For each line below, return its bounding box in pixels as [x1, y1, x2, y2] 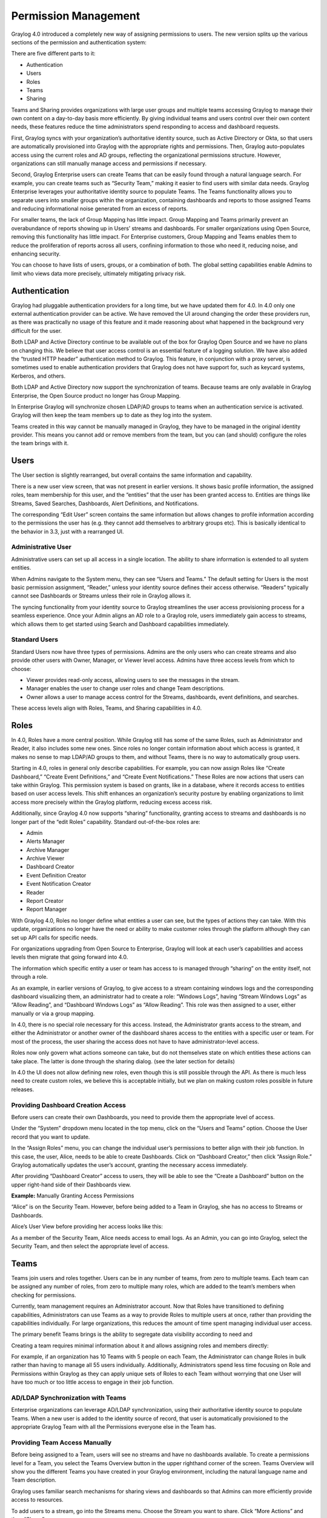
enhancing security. [11, 250, 61, 257]
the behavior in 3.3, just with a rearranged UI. [11, 528, 124, 535]
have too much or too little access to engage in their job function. [11, 1378, 174, 1386]
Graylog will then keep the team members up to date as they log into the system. [11, 412, 212, 419]
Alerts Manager [26, 838, 65, 845]
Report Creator [26, 897, 64, 905]
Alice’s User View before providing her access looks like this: [11, 1223, 163, 1230]
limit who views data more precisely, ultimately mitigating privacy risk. [11, 270, 186, 277]
